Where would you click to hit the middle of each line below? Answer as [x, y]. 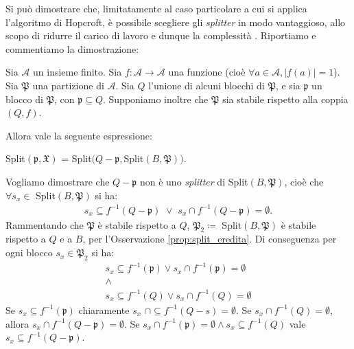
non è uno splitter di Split [194, 181]
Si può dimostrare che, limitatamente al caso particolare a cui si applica [156, 8]
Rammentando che [45, 224]
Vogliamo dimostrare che [58, 181]
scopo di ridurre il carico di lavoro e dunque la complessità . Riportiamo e [161, 35]
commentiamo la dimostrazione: [72, 48]
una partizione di [68, 85]
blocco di [24, 99]
